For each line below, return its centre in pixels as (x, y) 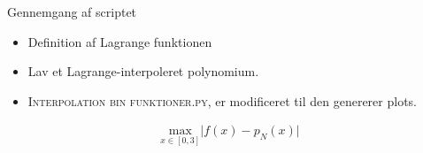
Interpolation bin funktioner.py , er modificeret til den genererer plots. (222, 100)
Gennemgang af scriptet (72, 11)
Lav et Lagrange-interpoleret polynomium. (143, 71)
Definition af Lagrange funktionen (120, 41)
